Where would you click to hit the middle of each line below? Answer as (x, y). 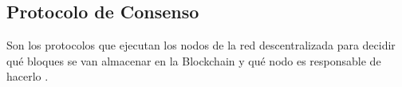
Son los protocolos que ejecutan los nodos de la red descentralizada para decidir (201, 45)
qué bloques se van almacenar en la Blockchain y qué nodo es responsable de (194, 60)
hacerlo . (28, 76)
